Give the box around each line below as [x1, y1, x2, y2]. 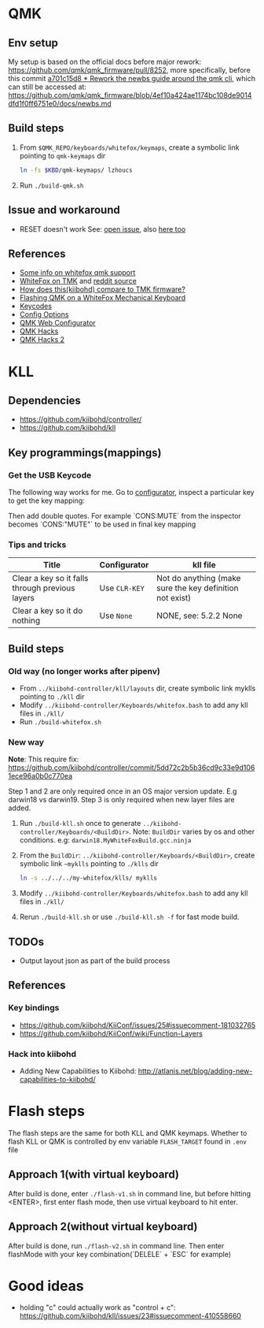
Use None [99, 610, 133, 621]
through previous [12, 582, 76, 593]
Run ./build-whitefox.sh [19, 716, 102, 726]
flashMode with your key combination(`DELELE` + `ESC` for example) [8, 1249, 232, 1259]
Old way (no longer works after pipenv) [8, 665, 161, 676]
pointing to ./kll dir [19, 691, 85, 701]
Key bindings [8, 1003, 60, 1014]
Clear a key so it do [12, 605, 83, 616]
